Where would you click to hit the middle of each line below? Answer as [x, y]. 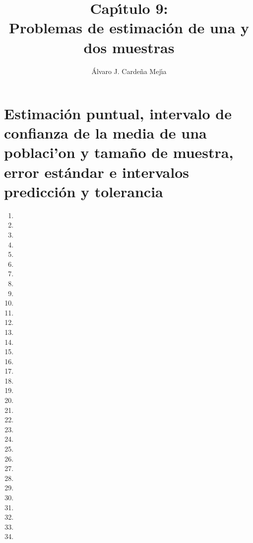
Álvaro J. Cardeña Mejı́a [129, 71]
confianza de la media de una [105, 133]
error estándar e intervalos [97, 172]
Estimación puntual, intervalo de [118, 114]
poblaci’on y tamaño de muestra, [119, 152]
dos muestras [129, 47]
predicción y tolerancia [84, 191]
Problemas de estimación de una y [129, 28]
